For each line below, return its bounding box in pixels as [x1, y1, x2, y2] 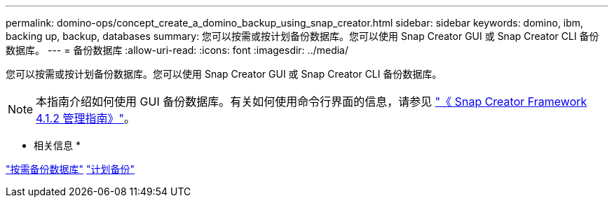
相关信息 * [34, 139, 81, 151]
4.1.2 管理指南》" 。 [36, 111, 135, 125]
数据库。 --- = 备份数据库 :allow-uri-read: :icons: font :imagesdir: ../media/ [6, 44, 349, 56]
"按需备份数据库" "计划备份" [6, 163, 135, 175]
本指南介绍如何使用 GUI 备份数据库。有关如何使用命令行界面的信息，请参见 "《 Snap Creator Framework [36, 94, 587, 108]
